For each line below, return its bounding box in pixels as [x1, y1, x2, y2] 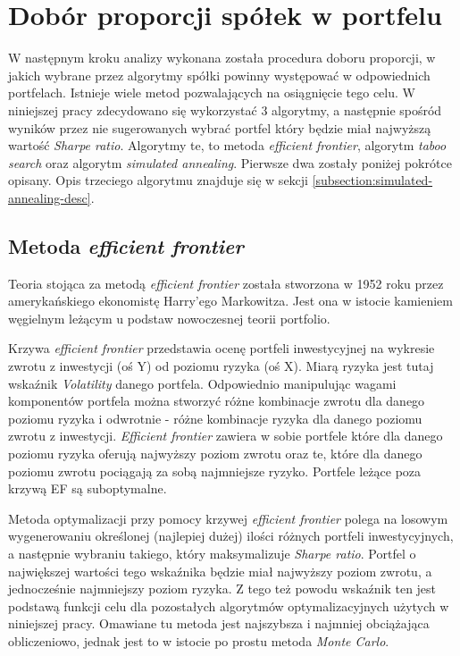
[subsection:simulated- [312, 171, 433, 189]
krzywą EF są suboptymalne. [8, 479, 167, 498]
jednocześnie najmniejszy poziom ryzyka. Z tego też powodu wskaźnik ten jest [8, 579, 437, 598]
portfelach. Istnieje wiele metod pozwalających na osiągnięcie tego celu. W [8, 83, 415, 102]
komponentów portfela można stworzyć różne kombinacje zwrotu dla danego [8, 391, 425, 410]
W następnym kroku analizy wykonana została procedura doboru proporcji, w [8, 48, 436, 67]
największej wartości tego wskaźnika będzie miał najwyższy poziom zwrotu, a [8, 561, 432, 580]
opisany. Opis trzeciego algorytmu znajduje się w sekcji [8, 171, 308, 189]
